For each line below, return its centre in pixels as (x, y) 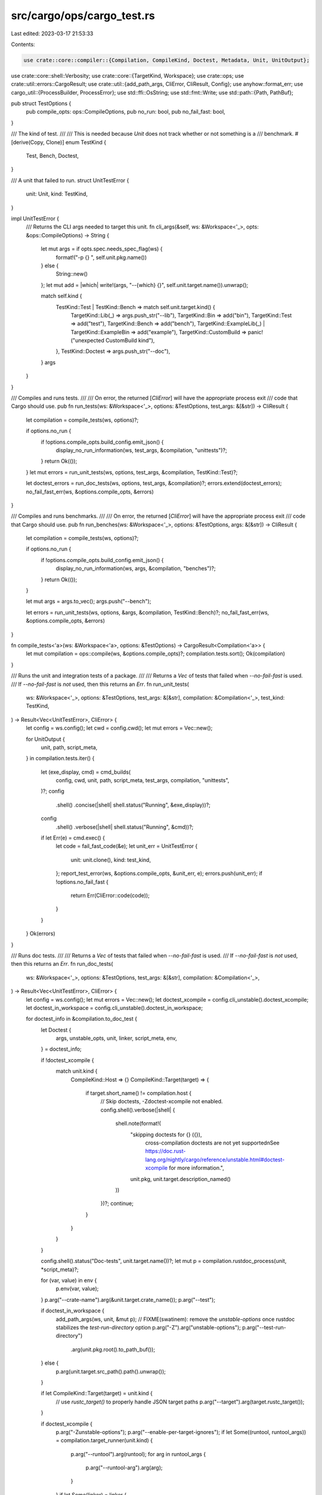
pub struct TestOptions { (41, 103)
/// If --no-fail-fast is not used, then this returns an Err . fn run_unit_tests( (100, 684)
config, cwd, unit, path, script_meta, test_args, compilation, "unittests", (143, 780)
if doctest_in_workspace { (72, 1311)
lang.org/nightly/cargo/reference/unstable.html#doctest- (215, 1160)
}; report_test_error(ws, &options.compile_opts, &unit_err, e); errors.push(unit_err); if (159, 874)
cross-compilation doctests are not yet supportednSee (212, 1143)
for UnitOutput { (45, 739)
